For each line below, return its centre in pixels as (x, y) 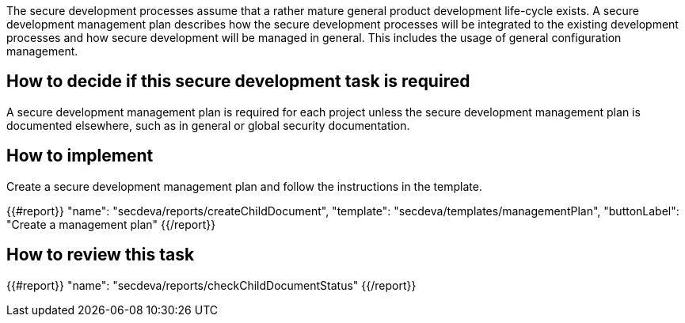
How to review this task (101, 255)
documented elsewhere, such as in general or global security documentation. (208, 125)
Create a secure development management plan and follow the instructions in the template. (244, 186)
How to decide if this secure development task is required (238, 82)
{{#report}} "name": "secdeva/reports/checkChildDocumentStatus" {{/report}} (211, 285)
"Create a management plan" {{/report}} (111, 224)
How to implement (80, 156)
